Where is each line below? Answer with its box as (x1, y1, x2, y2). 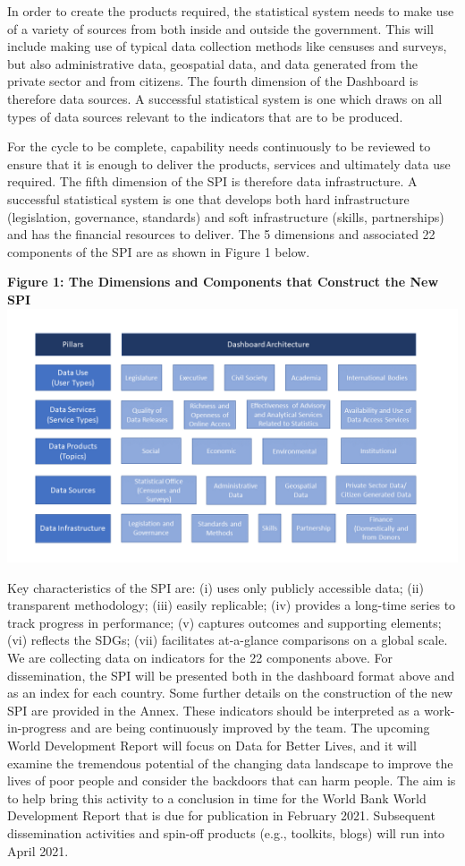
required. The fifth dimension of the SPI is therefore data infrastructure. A (7, 172, 418, 191)
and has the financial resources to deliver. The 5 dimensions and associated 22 (7, 225, 435, 244)
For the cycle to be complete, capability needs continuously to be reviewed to (7, 137, 431, 156)
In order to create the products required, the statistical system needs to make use (7, 2, 454, 20)
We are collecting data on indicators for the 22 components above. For (7, 647, 393, 666)
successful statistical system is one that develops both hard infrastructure (7, 189, 410, 208)
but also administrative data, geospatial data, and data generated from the (7, 54, 418, 73)
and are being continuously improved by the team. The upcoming (71, 718, 430, 737)
